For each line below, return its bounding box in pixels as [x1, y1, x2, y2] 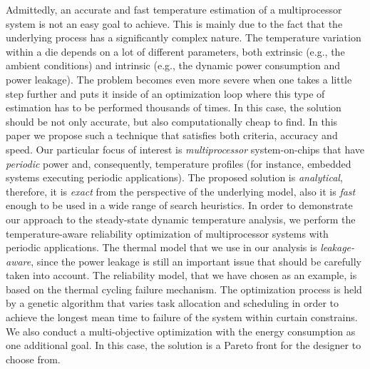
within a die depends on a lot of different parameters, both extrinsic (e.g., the [6, 44, 345, 59]
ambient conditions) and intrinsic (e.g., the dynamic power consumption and [6, 58, 340, 73]
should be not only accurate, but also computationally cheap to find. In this [6, 113, 338, 128]
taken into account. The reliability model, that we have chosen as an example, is [6, 268, 357, 283]
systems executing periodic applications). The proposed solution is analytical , [6, 170, 343, 185]
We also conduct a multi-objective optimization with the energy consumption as [6, 323, 356, 338]
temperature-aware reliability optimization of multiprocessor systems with [6, 226, 329, 241]
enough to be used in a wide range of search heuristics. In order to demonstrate [6, 198, 353, 213]
